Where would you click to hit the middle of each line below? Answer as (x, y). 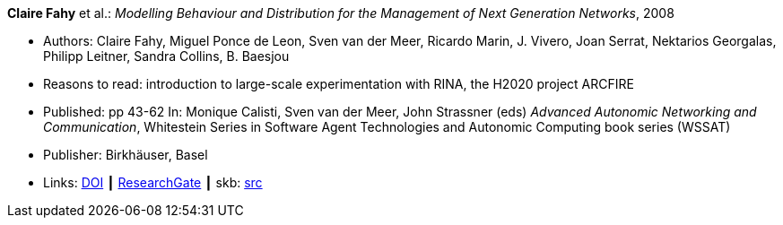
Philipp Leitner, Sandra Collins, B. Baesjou (166, 56)
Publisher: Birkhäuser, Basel (126, 155)
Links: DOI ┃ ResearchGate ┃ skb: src (153, 182)
